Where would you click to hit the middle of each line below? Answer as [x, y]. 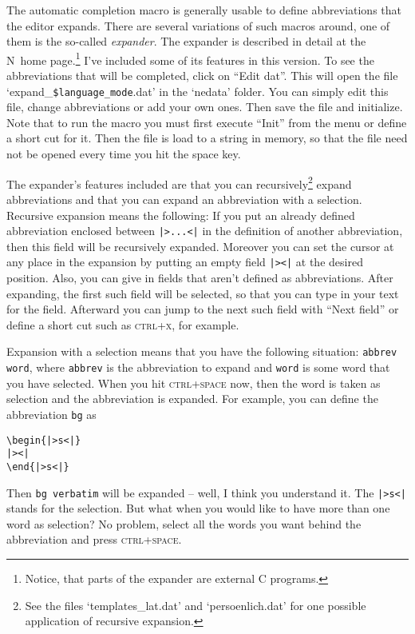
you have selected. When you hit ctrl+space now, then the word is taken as [194, 383]
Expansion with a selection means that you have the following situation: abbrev [202, 351]
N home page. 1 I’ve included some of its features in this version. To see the [190, 58]
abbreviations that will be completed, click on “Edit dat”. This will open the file [202, 76]
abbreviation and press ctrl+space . [94, 539]
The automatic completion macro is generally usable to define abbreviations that [204, 10]
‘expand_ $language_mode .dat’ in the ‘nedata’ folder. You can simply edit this [198, 91]
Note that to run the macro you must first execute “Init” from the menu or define [207, 122]
